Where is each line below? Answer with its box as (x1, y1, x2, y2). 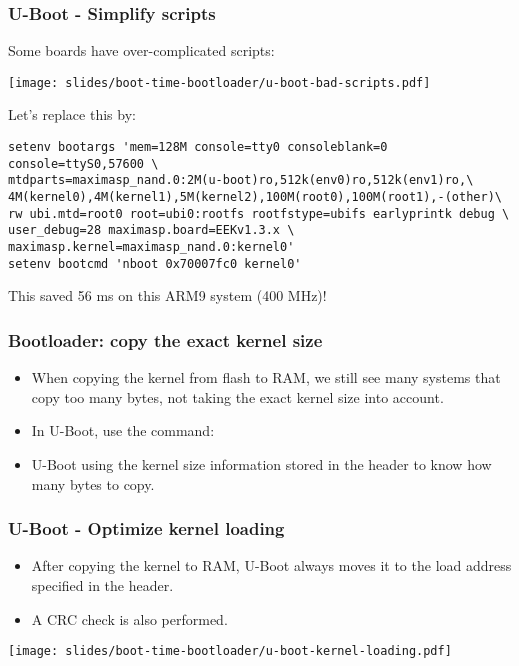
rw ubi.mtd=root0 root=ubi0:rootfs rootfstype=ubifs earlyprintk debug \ (8, 206, 510, 221)
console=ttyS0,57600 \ (8, 156, 159, 171)
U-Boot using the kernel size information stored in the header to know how (31, 453, 492, 474)
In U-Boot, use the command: (31, 420, 215, 441)
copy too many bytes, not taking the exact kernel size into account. (31, 386, 444, 407)
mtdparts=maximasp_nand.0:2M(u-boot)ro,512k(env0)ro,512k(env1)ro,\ (8, 173, 474, 188)
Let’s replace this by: (8, 104, 136, 125)
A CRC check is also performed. (31, 608, 228, 629)
